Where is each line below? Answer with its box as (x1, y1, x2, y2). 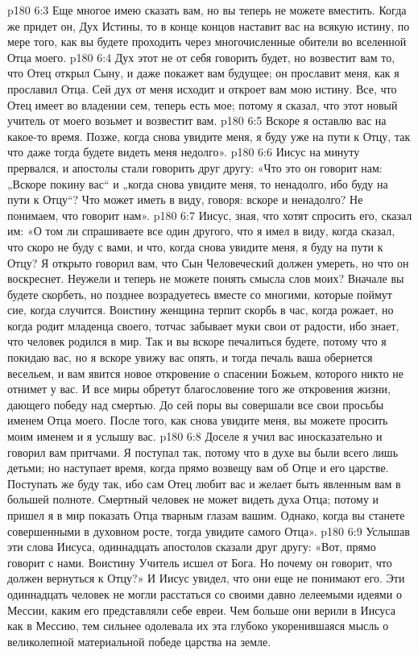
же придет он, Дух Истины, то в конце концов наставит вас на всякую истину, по (7, 17, 410, 34)
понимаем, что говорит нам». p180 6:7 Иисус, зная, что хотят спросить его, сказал (7, 206, 412, 223)
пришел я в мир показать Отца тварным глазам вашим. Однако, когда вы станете (7, 507, 405, 523)
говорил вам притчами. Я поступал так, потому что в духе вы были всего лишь (7, 443, 399, 460)
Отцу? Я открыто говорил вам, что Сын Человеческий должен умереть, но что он (7, 254, 409, 271)
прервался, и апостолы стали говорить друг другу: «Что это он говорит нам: (7, 159, 383, 176)
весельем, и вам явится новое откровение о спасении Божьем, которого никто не (7, 364, 404, 381)
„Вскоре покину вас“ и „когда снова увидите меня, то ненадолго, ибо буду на (7, 175, 388, 192)
